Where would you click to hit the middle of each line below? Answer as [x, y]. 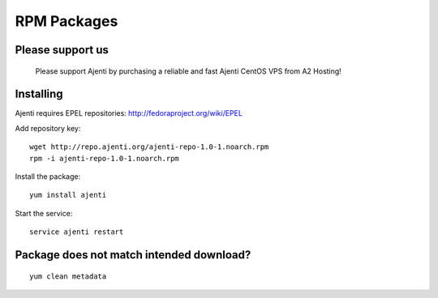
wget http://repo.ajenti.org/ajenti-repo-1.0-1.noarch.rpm [149, 147]
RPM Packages [67, 21]
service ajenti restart [77, 232]
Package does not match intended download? [133, 255]
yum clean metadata [68, 276]
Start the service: [44, 213]
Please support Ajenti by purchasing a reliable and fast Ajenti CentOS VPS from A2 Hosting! [189, 71]
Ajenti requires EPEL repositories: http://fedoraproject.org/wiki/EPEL [129, 113]
